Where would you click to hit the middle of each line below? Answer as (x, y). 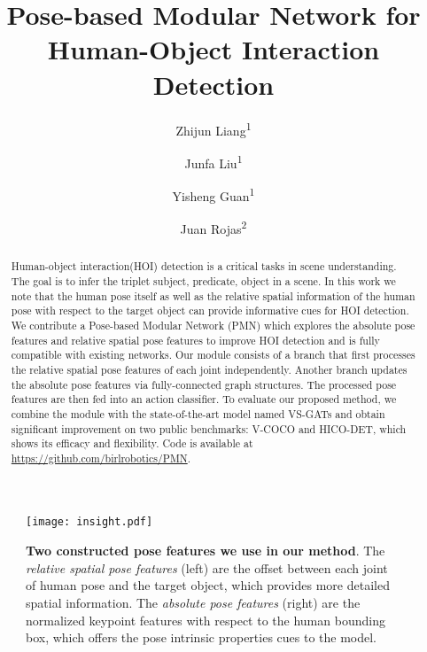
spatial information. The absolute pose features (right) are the (193, 602)
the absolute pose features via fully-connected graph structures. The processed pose (204, 384)
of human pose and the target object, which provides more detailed (208, 585)
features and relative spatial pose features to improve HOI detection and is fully (195, 340)
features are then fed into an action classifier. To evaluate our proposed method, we (204, 399)
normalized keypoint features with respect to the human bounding (206, 620)
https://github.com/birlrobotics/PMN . (101, 458)
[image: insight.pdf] (89, 522)
